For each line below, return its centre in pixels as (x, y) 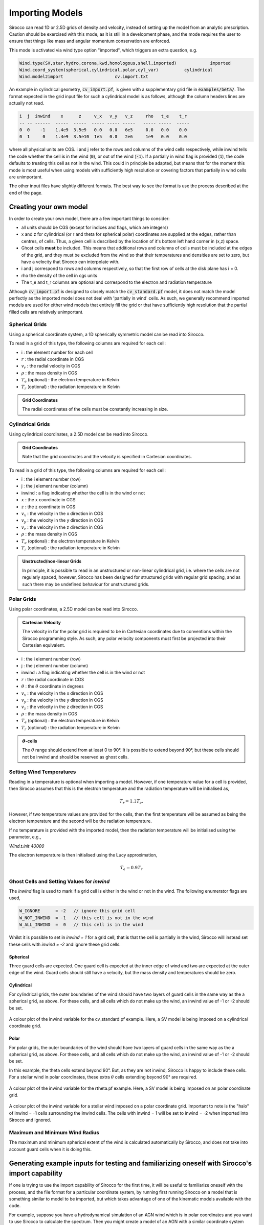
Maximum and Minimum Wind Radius (54, 1132)
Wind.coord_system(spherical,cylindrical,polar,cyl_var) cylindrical (116, 70)
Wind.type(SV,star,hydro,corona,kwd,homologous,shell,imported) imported (125, 63)
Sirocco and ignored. (30, 1120)
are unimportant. (26, 177)
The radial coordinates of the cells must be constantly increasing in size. (95, 409)
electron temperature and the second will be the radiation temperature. (80, 821)
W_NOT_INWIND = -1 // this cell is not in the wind (86, 918)
